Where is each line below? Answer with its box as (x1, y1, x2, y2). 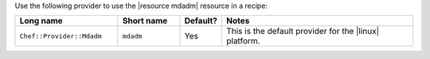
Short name (122, 16, 168, 27)
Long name (19, 16, 63, 27)
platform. (225, 35, 260, 46)
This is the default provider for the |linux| (225, 26, 380, 37)
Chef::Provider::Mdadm (19, 31, 103, 40)
